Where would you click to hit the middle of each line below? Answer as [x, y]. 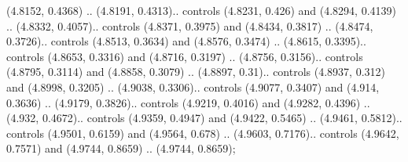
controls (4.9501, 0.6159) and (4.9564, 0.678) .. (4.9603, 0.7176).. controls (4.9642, [203, 133]
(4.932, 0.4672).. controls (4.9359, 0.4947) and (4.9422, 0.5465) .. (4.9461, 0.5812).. [204, 118]
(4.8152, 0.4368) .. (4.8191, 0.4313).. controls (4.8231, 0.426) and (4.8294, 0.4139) [201, 10]
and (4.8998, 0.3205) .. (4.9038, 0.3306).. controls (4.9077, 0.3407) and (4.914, [193, 86]
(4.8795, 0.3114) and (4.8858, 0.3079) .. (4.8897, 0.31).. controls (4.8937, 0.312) [196, 72]
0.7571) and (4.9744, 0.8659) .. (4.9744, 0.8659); [121, 148]
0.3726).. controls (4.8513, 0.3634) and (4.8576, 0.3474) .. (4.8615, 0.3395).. [186, 41]
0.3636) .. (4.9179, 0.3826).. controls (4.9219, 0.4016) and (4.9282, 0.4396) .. [188, 102]
